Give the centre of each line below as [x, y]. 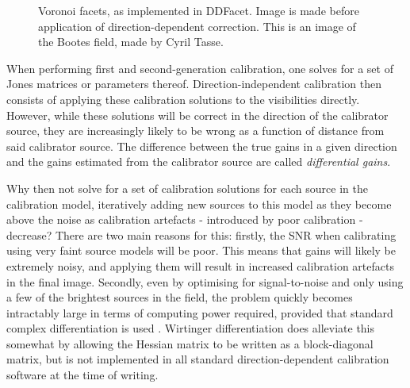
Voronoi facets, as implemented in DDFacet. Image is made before [199, 10]
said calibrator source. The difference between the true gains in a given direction [202, 146]
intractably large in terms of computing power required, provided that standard [200, 312]
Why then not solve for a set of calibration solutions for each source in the [187, 188]
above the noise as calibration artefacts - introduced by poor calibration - [185, 219]
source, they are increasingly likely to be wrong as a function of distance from [195, 131]
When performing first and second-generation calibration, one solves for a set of [200, 68]
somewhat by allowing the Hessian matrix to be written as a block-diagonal [190, 343]
